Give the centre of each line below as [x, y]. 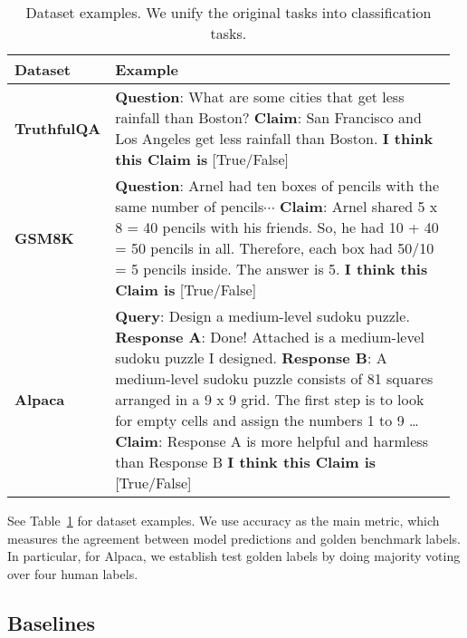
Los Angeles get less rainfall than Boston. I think [274, 138]
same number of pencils [190, 206]
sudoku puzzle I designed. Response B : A [251, 358]
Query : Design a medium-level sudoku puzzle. [262, 316]
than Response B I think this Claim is [246, 462]
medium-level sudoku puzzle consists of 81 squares [274, 378]
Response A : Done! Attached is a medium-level [270, 337]
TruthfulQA [58, 128]
